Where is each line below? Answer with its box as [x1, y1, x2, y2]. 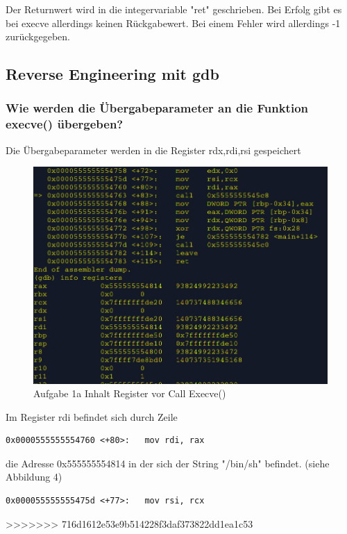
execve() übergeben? [6, 115, 124, 133]
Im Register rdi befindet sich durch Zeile [6, 409, 178, 424]
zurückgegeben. [6, 29, 70, 44]
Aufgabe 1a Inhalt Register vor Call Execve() [33, 386, 226, 401]
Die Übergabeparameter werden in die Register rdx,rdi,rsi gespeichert [6, 142, 301, 157]
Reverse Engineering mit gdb [6, 63, 219, 85]
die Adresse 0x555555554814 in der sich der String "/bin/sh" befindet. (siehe [6, 456, 330, 470]
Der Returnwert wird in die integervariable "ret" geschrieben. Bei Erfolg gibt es [6, 2, 342, 16]
